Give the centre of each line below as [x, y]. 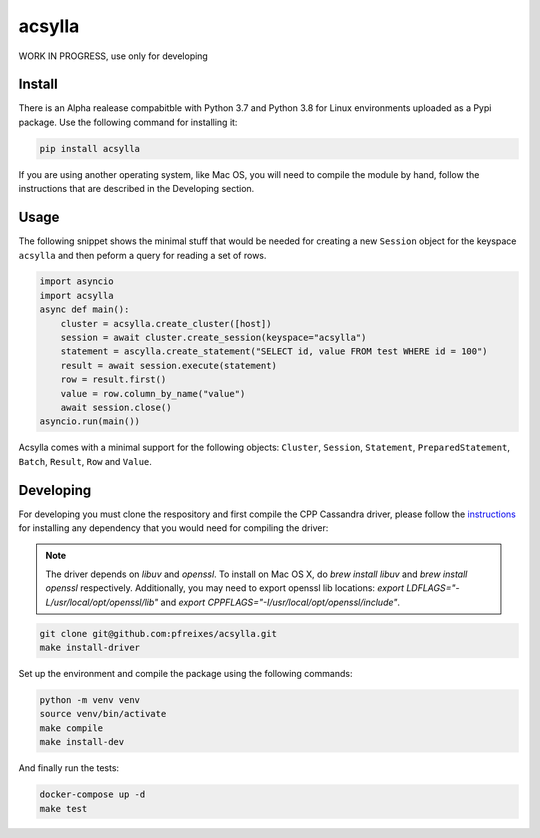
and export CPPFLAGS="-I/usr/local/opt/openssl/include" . [280, 602]
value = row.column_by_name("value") [153, 393]
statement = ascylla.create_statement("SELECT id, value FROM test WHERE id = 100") [274, 351]
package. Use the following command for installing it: [128, 122]
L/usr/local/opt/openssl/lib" [102, 602]
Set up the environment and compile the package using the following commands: [185, 673]
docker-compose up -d [92, 794]
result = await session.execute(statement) [168, 365]
